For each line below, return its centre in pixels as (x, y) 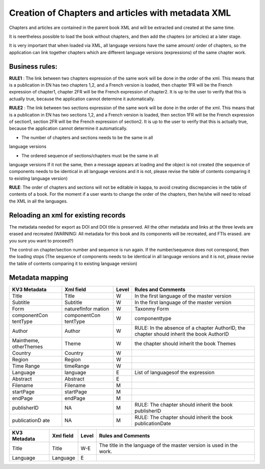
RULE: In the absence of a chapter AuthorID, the (190, 328)
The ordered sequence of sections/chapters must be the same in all (90, 155)
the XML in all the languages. (39, 201)
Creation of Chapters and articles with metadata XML (120, 13)
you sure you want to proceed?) (41, 240)
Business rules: (33, 66)
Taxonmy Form (152, 309)
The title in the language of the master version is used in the (168, 445)
